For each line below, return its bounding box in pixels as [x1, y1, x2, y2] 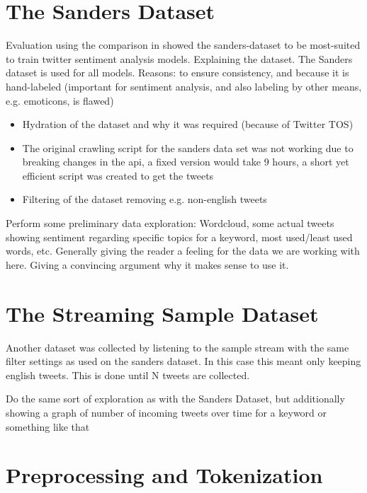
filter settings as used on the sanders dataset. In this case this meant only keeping [6, 354, 361, 369]
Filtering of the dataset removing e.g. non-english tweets [22, 192, 267, 207]
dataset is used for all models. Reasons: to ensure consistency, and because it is [6, 65, 349, 80]
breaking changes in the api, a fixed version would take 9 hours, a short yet [22, 154, 349, 169]
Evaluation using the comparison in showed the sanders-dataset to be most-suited [6, 37, 361, 52]
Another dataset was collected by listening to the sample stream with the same [6, 340, 349, 354]
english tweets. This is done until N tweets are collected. [6, 367, 250, 382]
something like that [6, 419, 90, 434]
